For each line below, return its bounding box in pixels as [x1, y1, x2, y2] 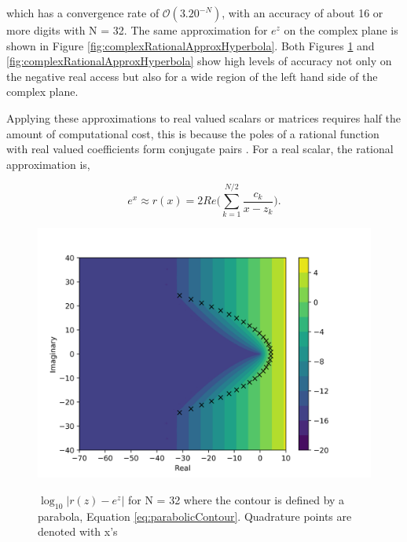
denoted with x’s [38, 523, 118, 540]
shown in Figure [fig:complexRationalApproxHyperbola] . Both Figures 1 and [6, 37, 375, 53]
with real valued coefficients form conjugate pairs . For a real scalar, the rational [6, 141, 394, 157]
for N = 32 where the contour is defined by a [127, 492, 345, 508]
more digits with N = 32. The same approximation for [6, 22, 268, 38]
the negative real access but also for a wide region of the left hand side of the [6, 68, 378, 84]
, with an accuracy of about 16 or [222, 5, 383, 20]
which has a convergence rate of [6, 5, 159, 20]
